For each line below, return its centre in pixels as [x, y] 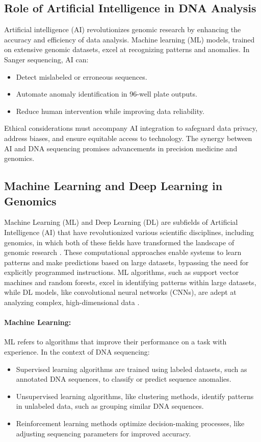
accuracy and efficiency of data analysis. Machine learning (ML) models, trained [129, 39]
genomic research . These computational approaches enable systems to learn [123, 252]
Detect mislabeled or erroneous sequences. [82, 76]
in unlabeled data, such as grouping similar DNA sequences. [110, 406]
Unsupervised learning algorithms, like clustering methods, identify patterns [135, 396]
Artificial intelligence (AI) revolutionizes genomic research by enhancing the [123, 29]
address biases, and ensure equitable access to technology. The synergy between [128, 138]
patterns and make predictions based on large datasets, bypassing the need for [126, 262]
